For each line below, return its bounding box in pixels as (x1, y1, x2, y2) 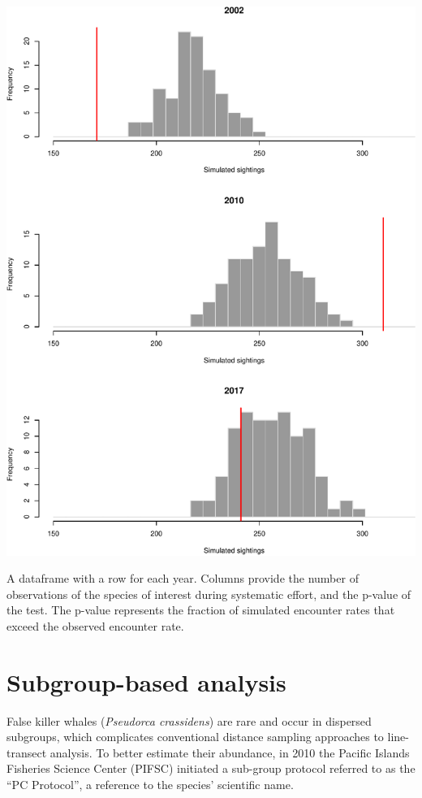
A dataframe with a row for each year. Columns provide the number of (6, 570, 359, 587)
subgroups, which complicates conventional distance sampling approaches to (6, 728, 384, 745)
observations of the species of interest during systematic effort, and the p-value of (6, 585, 411, 602)
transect (6, 744, 47, 761)
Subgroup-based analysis (6, 665, 286, 698)
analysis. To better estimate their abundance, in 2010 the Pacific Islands (50, 744, 410, 761)
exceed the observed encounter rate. (6, 617, 184, 634)
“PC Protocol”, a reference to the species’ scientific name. (6, 775, 294, 792)
